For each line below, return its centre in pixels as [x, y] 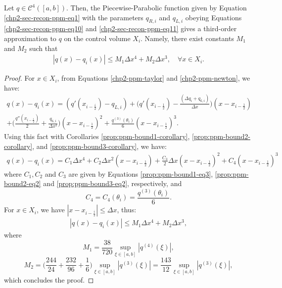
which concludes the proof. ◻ [49, 280]
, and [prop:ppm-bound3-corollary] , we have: [99, 146]
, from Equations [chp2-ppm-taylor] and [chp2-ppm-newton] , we [154, 78]
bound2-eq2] [23, 183]
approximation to [30, 38]
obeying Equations [213, 17]
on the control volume [97, 38]
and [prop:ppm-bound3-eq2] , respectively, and [113, 183]
